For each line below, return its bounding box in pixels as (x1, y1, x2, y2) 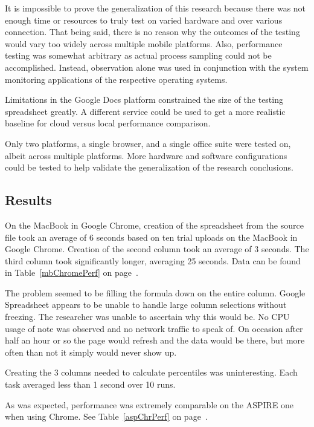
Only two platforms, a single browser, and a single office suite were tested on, (5, 137, 291, 149)
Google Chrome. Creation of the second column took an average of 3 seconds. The (5, 243, 309, 255)
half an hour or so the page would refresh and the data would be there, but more (5, 334, 305, 347)
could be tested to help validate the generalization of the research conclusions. (5, 161, 293, 174)
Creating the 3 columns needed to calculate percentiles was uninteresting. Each (5, 366, 298, 379)
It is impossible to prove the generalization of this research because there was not (5, 2, 306, 14)
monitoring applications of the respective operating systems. (5, 73, 228, 85)
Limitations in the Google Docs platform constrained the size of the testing (5, 93, 283, 106)
